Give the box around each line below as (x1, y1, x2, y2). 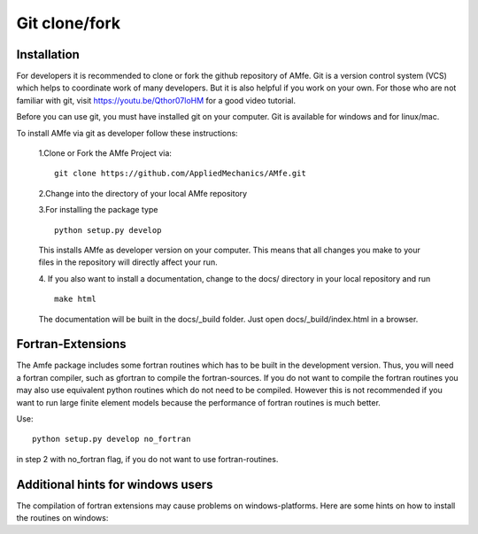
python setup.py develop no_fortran (32, 434, 191, 445)
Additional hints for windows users (16, 476, 213, 491)
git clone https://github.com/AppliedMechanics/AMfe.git (54, 168, 307, 179)
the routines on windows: (16, 513, 109, 523)
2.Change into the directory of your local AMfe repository (38, 188, 248, 198)
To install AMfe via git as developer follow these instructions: (16, 128, 238, 138)
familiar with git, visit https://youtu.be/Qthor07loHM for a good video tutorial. (16, 95, 297, 105)
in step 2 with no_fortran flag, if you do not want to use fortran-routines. (16, 453, 279, 464)
